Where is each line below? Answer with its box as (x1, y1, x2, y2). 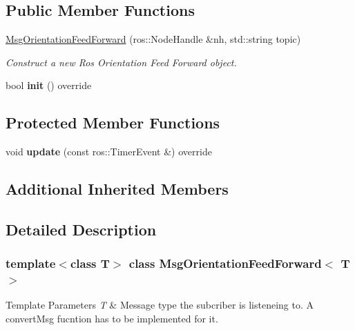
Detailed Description (6, 218, 157, 240)
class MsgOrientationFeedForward (128, 255, 322, 272)
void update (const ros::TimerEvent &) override (6, 144, 212, 159)
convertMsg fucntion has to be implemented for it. (6, 311, 218, 326)
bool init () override (6, 78, 92, 93)
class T (70, 255, 110, 272)
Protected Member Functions (6, 112, 220, 133)
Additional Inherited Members (6, 178, 229, 200)
